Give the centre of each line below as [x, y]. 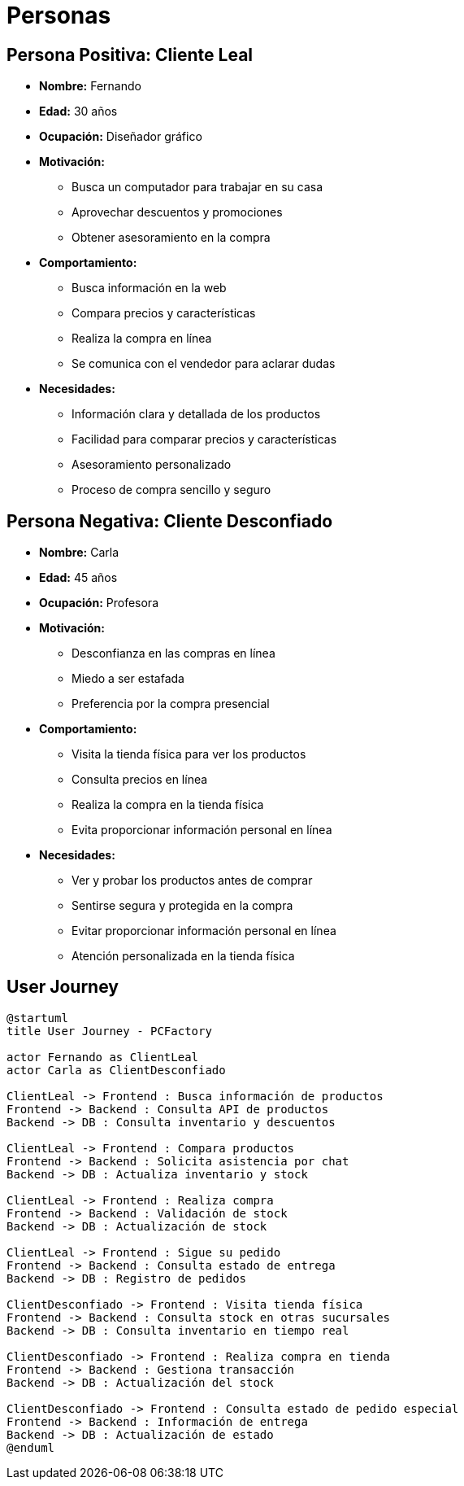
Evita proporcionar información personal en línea [202, 830]
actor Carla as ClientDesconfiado [116, 1070]
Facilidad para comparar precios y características [204, 439]
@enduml [31, 1447]
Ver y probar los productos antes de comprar [192, 881]
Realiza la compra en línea [142, 339]
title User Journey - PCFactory [109, 1031]
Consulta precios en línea [140, 780]
